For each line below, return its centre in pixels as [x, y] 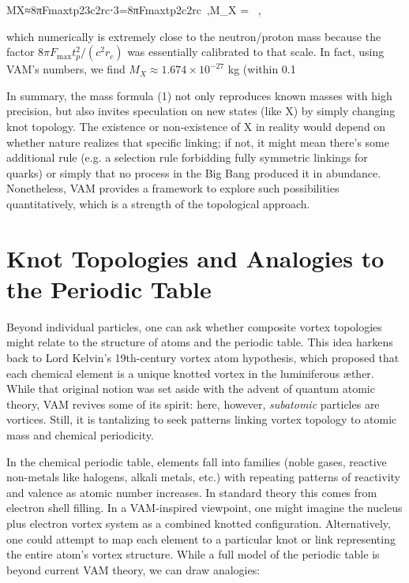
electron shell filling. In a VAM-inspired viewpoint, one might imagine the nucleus [204, 508]
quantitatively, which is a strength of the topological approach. [158, 203]
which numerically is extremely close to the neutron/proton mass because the [194, 36]
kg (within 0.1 [262, 69]
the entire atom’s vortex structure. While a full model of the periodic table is [193, 554]
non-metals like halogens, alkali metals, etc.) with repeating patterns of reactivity [203, 477]
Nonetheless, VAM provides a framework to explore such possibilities [173, 188]
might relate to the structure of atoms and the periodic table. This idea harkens [200, 342]
